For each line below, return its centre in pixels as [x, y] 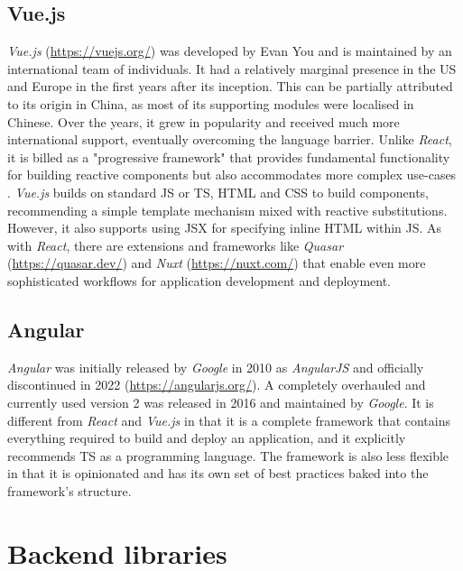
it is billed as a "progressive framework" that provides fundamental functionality [229, 157]
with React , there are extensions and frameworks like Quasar [176, 245]
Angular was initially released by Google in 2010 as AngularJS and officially [216, 367]
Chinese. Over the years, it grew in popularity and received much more [204, 121]
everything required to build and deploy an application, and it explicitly [207, 438]
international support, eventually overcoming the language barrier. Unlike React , [230, 139]
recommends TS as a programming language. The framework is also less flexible [228, 455]
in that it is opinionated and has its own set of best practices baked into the [218, 473]
